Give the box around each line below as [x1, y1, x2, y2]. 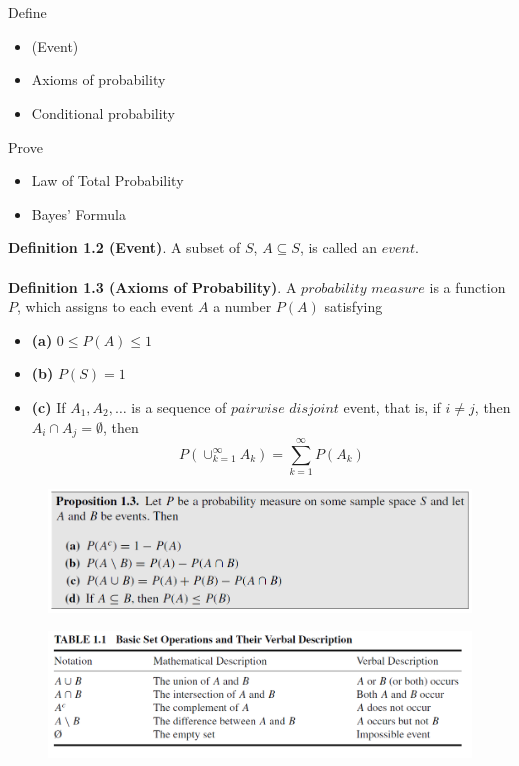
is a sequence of [131, 396, 227, 417]
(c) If [31, 396, 66, 417]
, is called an [299, 237, 377, 258]
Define [8, 2, 47, 23]
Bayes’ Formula [31, 203, 127, 224]
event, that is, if [343, 396, 441, 417]
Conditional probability [31, 102, 176, 123]
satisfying [324, 296, 383, 317]
